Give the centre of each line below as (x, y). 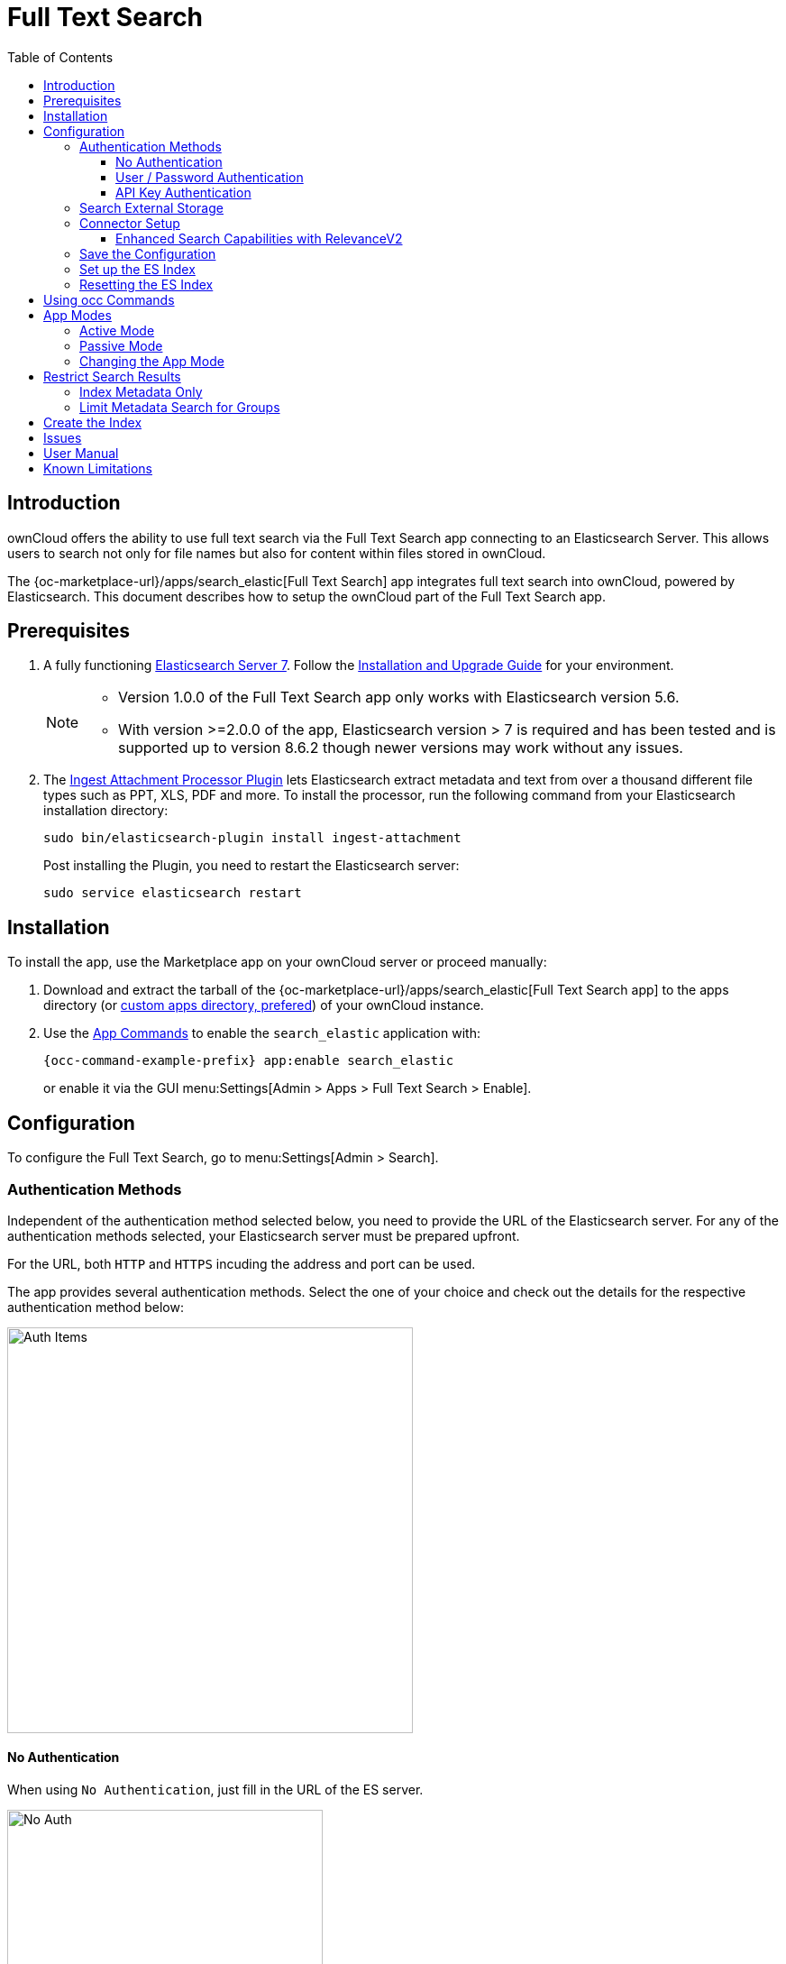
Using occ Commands (109, 299)
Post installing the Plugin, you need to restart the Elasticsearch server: (251, 866)
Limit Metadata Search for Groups (180, 407)
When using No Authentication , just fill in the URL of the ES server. (215, 1790)
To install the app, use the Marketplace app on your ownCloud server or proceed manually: (277, 962)
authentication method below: (96, 1307)
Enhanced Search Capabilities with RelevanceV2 (259, 238)
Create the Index (93, 422)
